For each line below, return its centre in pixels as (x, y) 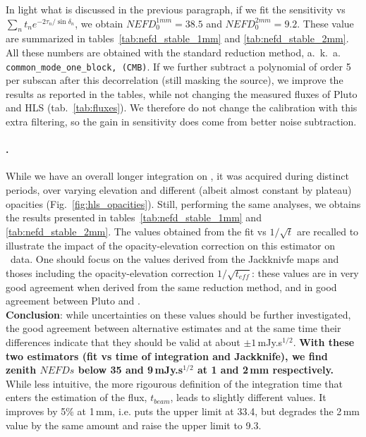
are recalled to (328, 231)
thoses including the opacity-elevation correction (110, 272)
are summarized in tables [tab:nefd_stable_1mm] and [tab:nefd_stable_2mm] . (177, 38)
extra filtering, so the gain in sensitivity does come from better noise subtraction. (181, 122)
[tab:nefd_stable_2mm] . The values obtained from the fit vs (136, 231)
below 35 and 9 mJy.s (130, 370)
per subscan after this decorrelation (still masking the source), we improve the (175, 80)
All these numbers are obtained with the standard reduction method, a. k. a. (173, 52)
